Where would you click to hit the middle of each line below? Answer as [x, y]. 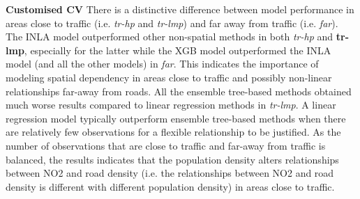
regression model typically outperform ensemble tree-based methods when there [176, 118]
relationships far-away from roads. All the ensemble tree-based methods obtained [179, 91]
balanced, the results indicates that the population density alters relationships [172, 159]
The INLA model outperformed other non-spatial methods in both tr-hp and [170, 37]
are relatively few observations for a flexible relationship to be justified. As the [173, 132]
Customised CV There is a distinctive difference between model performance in [180, 9]
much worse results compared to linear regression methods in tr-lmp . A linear [171, 105]
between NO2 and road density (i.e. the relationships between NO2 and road [170, 173]
